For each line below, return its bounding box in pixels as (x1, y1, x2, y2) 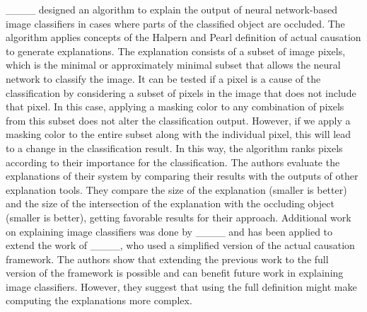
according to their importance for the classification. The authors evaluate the (6, 154, 340, 169)
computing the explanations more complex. (6, 293, 192, 308)
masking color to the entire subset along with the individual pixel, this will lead (6, 127, 351, 141)
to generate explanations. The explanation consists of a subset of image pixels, (6, 43, 346, 58)
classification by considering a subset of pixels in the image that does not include (6, 85, 356, 100)
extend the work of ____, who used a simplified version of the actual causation (6, 238, 355, 253)
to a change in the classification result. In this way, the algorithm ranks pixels (6, 140, 343, 155)
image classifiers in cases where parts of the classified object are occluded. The (6, 16, 345, 30)
